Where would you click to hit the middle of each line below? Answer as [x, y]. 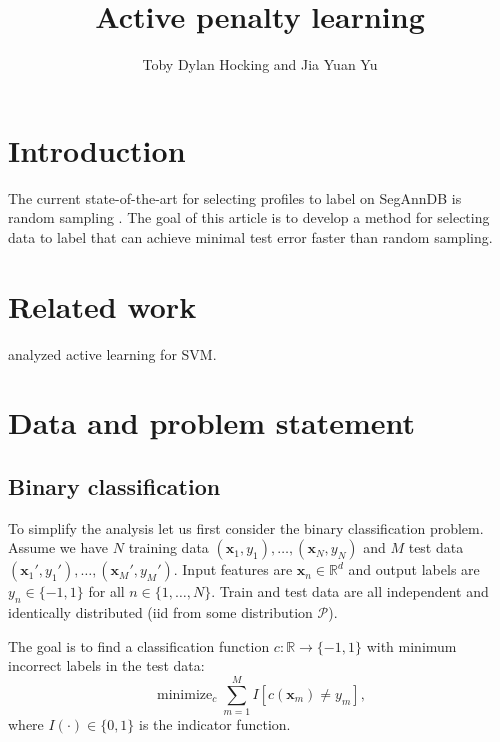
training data [168, 547]
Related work [102, 305]
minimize [185, 694]
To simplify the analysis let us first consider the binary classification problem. [246, 527]
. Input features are [233, 569]
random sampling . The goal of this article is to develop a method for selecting [249, 217]
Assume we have [58, 547]
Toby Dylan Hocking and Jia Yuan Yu [260, 64]
